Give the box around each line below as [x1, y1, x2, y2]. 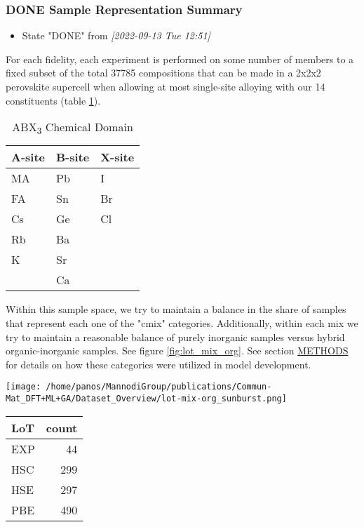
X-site [100, 149, 135, 166]
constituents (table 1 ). [6, 93, 101, 107]
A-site [11, 149, 45, 166]
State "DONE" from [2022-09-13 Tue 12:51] [22, 28, 210, 43]
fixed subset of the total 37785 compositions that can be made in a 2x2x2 [6, 65, 321, 80]
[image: [6, 382, 41, 392]
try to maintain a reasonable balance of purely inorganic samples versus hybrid [6, 329, 345, 344]
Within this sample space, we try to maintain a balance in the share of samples [6, 302, 346, 316]
